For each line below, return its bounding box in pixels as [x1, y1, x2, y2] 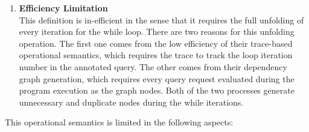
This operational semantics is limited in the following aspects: [5, 116, 234, 128]
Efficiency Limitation [19, 2, 108, 14]
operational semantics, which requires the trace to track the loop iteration [19, 49, 293, 61]
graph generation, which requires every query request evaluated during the [19, 72, 295, 85]
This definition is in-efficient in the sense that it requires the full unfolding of [19, 13, 304, 26]
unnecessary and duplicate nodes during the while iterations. [19, 95, 244, 108]
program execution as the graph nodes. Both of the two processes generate [19, 84, 295, 97]
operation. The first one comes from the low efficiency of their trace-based [19, 37, 293, 49]
